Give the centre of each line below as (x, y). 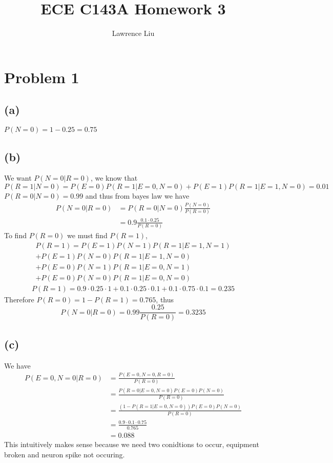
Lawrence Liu (133, 33)
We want (18, 178)
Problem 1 (42, 77)
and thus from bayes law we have (137, 195)
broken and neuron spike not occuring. (65, 454)
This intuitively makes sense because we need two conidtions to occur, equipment (132, 444)
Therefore (19, 299)
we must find (87, 235)
